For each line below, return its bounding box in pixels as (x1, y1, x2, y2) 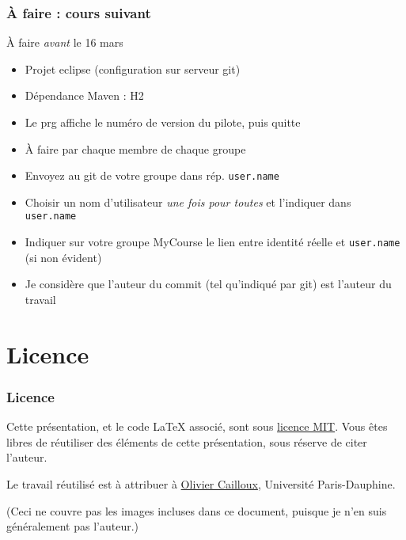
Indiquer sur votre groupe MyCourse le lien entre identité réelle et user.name (25, 234, 400, 250)
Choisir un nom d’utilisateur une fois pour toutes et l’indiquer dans (25, 193, 351, 210)
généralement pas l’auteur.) (6, 518, 138, 534)
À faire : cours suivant (6, 2, 151, 22)
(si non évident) (25, 249, 102, 265)
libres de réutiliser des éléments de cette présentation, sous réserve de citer (6, 433, 367, 450)
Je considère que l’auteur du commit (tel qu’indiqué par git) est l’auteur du (25, 276, 392, 292)
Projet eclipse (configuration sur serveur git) (25, 60, 241, 77)
